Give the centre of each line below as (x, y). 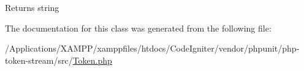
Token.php (92, 60)
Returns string (32, 7)
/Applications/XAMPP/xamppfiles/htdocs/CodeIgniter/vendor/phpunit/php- (152, 48)
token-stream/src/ (39, 60)
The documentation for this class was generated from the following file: (138, 28)
